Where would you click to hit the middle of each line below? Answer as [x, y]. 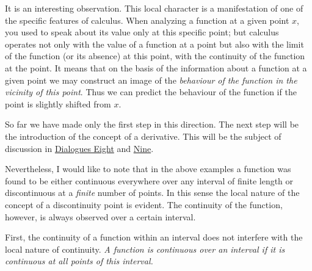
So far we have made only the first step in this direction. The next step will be [152, 124]
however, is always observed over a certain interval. [100, 216]
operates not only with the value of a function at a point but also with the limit [154, 44]
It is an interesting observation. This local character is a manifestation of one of [154, 8]
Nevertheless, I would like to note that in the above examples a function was [148, 169]
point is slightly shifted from [58, 103]
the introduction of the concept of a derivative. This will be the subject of [143, 136]
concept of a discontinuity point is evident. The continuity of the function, [144, 204]
